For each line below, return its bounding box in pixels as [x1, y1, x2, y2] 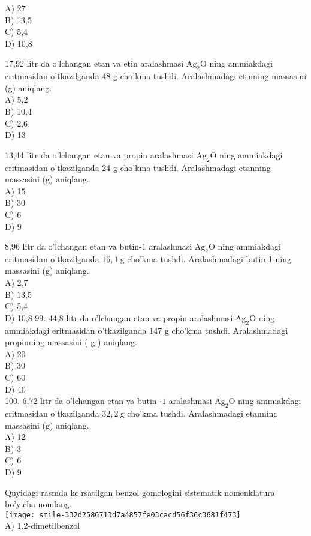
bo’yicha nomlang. [5, 498, 72, 510]
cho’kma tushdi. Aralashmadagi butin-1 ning [127, 252, 291, 265]
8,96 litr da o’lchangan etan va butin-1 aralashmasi [5, 240, 192, 253]
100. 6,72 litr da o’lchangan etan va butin [5, 394, 157, 407]
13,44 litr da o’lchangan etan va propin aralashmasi [5, 148, 194, 161]
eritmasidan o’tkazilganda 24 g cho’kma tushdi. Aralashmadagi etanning [5, 161, 271, 173]
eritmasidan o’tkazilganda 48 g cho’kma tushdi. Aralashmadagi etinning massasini [5, 70, 307, 82]
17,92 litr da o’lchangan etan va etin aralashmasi [5, 57, 184, 70]
